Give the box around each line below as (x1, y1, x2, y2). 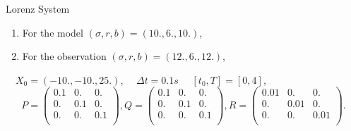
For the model (22, 25, 83, 39)
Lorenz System (6, 1, 70, 15)
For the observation (22, 49, 107, 63)
